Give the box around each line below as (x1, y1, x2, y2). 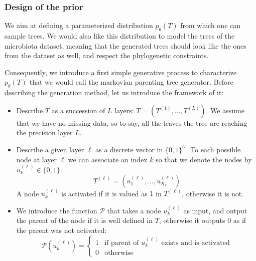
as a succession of (51, 105, 105, 115)
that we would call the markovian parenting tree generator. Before (29, 77, 233, 87)
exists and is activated (161, 239, 230, 246)
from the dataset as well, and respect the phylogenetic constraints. (5, 50, 209, 61)
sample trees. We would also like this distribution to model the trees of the (5, 31, 235, 41)
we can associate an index (68, 154, 148, 164)
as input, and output (183, 205, 247, 215)
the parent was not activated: (16, 224, 107, 235)
